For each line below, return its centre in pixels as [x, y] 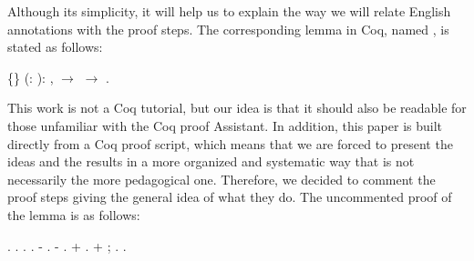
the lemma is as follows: [74, 214]
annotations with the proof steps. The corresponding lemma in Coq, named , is [228, 29]
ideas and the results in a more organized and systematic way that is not [211, 161]
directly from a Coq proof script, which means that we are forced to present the [230, 143]
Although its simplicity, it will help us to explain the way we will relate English [229, 11]
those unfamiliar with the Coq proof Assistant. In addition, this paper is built [225, 125]
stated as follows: [55, 47]
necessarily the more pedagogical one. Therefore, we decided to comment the [222, 179]
